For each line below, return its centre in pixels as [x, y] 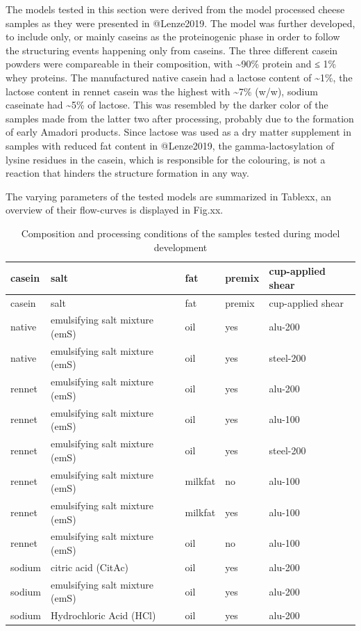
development [180, 247]
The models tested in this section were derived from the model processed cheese [175, 9]
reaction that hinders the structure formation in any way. [127, 173]
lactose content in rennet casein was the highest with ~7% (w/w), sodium [162, 91]
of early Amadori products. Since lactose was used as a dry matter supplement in [179, 132]
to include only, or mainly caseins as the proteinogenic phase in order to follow [173, 37]
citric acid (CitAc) [90, 567]
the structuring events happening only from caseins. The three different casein [172, 50]
